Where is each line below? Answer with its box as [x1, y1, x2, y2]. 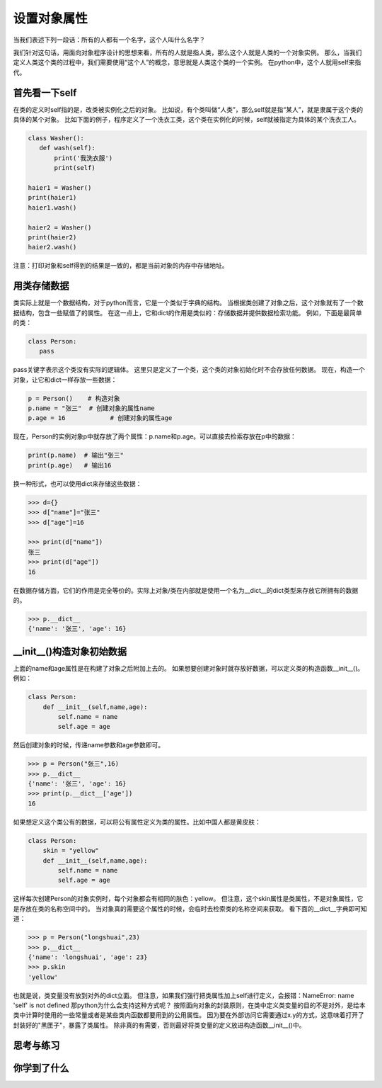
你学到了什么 [13, 1062, 69, 1074]
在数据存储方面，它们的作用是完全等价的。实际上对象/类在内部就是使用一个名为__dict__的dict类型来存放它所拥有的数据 [13, 586, 359, 594]
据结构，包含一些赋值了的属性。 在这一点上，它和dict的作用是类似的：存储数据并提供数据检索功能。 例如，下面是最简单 [13, 308, 362, 317]
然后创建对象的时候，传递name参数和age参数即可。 [13, 741, 165, 749]
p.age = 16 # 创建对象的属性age [28, 414, 173, 422]
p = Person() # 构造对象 [28, 394, 120, 402]
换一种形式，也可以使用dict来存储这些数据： [13, 479, 142, 488]
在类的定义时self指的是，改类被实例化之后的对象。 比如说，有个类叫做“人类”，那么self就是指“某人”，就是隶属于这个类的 [13, 105, 364, 113]
